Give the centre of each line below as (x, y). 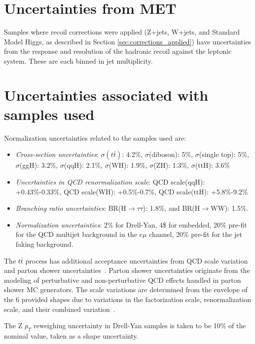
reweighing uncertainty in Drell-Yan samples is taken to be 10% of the (140, 325)
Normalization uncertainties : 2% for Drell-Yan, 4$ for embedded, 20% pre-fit (131, 224)
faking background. (44, 244)
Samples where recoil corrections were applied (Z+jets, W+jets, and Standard (122, 32)
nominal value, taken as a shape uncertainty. (71, 335)
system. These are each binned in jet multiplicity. (78, 60)
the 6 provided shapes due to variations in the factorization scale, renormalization (128, 299)
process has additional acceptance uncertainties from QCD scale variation (137, 260)
